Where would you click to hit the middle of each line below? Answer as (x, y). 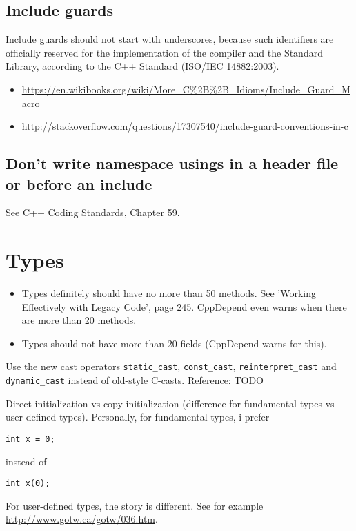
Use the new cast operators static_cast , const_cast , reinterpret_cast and (171, 366)
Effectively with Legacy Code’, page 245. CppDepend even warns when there (184, 306)
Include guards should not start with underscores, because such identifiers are (170, 39)
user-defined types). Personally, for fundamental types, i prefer (138, 417)
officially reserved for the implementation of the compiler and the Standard (164, 52)
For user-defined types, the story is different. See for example (135, 505)
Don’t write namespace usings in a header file (172, 163)
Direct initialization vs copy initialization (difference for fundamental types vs (170, 403)
